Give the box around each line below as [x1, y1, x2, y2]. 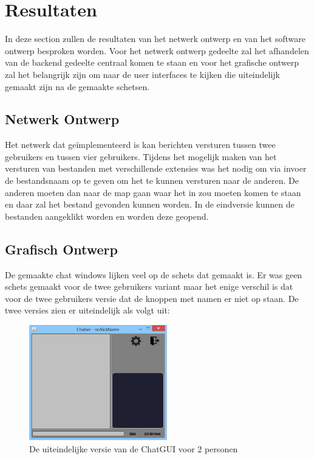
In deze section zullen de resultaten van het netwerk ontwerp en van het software [5, 32, 305, 45]
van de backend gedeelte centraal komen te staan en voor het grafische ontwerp [5, 56, 299, 69]
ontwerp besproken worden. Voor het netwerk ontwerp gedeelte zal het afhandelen [5, 44, 309, 57]
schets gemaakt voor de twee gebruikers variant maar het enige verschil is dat [5, 280, 293, 293]
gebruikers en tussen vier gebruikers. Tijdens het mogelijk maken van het [5, 150, 277, 163]
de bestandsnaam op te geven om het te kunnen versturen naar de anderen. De [5, 174, 299, 187]
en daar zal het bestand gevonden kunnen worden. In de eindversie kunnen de [5, 198, 295, 211]
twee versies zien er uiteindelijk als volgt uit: [5, 304, 170, 317]
